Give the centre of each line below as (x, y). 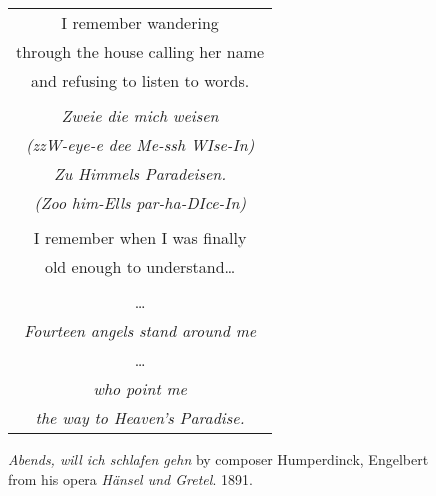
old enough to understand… (140, 266)
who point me (140, 388)
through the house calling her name (140, 51)
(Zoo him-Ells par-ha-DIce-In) (140, 202)
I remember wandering (140, 22)
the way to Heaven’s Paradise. (140, 417)
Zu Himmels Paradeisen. (140, 173)
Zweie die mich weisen (140, 115)
